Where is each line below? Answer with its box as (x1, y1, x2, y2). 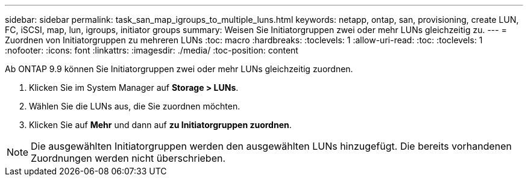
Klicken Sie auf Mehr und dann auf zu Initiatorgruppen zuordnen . (29, 120, 292, 130)
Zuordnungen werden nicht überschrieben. (31, 152, 226, 164)
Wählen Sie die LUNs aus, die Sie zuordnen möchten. (29, 101, 240, 111)
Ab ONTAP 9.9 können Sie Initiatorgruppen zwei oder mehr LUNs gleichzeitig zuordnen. (5, 64, 353, 74)
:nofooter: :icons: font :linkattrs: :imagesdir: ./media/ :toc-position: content (5, 45, 298, 55)
